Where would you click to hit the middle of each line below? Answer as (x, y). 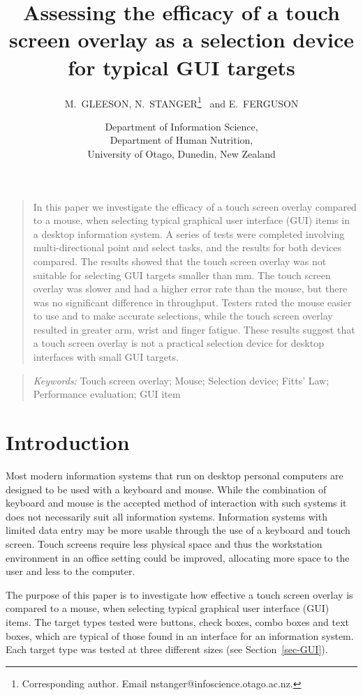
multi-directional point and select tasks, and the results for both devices (187, 247)
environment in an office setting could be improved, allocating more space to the (178, 557)
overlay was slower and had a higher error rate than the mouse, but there (190, 289)
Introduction (68, 442)
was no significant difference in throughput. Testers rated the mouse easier (192, 302)
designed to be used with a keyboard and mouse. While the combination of (166, 489)
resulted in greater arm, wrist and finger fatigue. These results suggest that (194, 329)
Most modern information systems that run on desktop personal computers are (175, 475)
